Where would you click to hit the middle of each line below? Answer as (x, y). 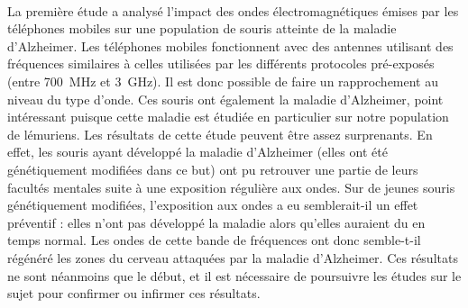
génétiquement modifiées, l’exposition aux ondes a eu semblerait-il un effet (213, 205)
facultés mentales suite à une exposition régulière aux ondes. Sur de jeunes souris (231, 187)
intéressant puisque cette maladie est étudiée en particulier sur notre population (228, 117)
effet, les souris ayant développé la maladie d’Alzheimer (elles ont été (197, 152)
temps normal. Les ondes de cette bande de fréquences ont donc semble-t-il (214, 240)
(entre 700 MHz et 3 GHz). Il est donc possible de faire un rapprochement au (223, 81)
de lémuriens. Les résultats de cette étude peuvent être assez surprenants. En (220, 134)
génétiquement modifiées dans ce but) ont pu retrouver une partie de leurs (213, 169)
